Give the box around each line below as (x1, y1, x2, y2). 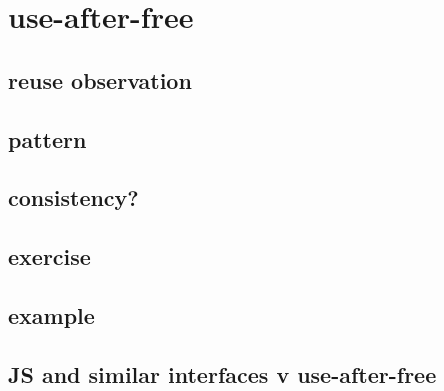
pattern (8, 123, 87, 154)
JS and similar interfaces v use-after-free (8, 358, 437, 389)
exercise (8, 241, 91, 272)
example (8, 299, 95, 330)
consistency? (8, 182, 139, 213)
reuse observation (8, 64, 192, 95)
